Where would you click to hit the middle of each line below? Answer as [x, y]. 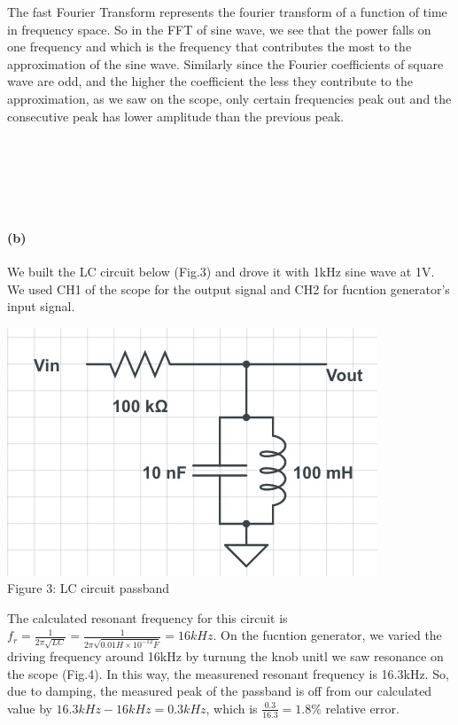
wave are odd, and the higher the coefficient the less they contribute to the [210, 81]
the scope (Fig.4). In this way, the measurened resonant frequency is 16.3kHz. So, [228, 673]
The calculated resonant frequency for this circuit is [147, 617]
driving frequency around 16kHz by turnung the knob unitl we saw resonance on [225, 656]
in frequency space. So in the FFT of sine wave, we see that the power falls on [219, 29]
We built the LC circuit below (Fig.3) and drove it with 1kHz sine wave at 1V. [221, 271]
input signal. [41, 306]
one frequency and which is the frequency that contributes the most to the [210, 47]
